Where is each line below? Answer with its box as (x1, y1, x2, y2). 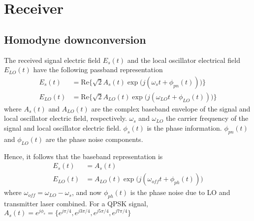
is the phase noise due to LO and (130, 187, 230, 197)
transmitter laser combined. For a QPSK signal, (4, 198, 148, 209)
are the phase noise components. (45, 134, 143, 144)
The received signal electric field (4, 55, 101, 65)
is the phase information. (147, 123, 222, 133)
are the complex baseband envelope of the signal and (91, 103, 251, 113)
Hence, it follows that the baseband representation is (4, 151, 163, 161)
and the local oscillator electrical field (127, 55, 240, 65)
